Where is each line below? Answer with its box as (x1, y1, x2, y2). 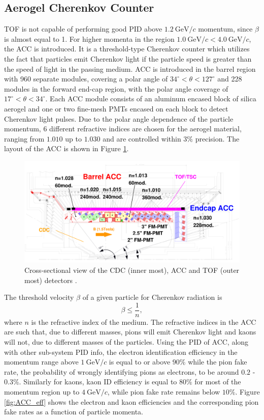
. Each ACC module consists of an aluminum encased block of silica (45, 93, 256, 104)
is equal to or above (109, 356, 171, 367)
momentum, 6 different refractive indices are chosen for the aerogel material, (4, 123, 242, 134)
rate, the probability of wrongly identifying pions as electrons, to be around (4, 366, 239, 377)
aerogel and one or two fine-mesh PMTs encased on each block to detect (4, 103, 228, 114)
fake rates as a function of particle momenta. (4, 406, 143, 417)
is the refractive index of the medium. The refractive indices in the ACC (31, 316, 256, 327)
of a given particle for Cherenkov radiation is (82, 292, 222, 302)
